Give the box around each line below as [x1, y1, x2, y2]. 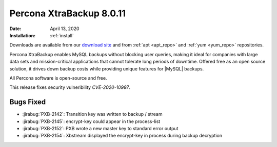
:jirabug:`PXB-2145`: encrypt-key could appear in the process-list [22, 118, 161, 125]
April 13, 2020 [50, 26, 80, 32]
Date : [9, 26, 22, 32]
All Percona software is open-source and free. [9, 75, 107, 81]
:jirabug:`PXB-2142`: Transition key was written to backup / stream [22, 111, 163, 117]
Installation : [9, 32, 36, 38]
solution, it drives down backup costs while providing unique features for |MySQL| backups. [9, 65, 204, 71]
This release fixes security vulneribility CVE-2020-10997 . [9, 84, 131, 90]
